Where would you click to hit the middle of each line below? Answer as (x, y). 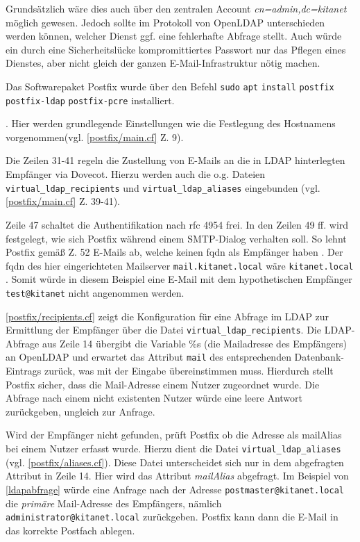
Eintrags (24, 371)
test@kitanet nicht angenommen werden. (95, 292)
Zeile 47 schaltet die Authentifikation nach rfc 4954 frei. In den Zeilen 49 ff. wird (177, 224)
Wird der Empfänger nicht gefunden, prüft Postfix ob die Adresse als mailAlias (174, 435)
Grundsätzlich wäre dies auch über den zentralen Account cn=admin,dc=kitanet (176, 8)
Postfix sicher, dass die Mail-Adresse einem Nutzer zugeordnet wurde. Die (163, 384)
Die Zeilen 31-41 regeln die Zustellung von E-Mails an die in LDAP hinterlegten (175, 160)
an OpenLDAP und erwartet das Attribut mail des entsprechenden (148, 357)
